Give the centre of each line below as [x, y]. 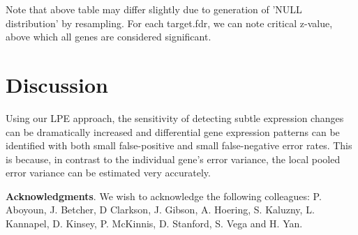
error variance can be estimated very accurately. [108, 173]
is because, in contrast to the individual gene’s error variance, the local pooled [173, 159]
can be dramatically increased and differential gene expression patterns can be [173, 131]
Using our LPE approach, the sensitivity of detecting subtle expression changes [175, 117]
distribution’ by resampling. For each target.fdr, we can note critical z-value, [169, 23]
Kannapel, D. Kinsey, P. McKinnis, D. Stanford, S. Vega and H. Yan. [154, 223]
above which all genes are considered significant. [109, 37]
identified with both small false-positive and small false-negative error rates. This [179, 145]
